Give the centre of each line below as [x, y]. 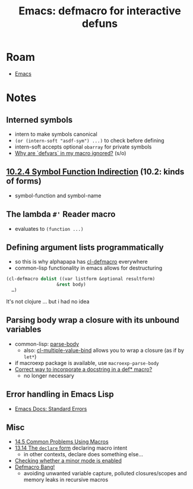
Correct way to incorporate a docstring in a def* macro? [83, 369]
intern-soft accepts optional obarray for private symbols [83, 147]
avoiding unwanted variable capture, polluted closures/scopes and [105, 473]
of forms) [24, 181]
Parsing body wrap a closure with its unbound [93, 320]
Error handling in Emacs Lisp [60, 394]
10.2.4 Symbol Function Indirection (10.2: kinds [95, 172]
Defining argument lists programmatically [85, 247]
